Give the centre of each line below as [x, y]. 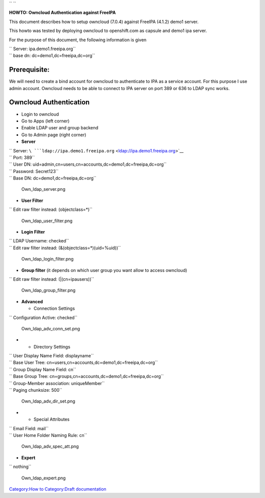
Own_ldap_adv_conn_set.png [51, 328]
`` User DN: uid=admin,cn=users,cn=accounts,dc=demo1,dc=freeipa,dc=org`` [88, 164]
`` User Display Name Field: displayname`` [52, 356]
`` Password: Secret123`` [34, 171]
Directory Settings [52, 347]
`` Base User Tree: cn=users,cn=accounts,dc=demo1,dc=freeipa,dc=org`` [83, 363]
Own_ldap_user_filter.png [47, 221]
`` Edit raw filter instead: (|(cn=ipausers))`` [52, 279]
